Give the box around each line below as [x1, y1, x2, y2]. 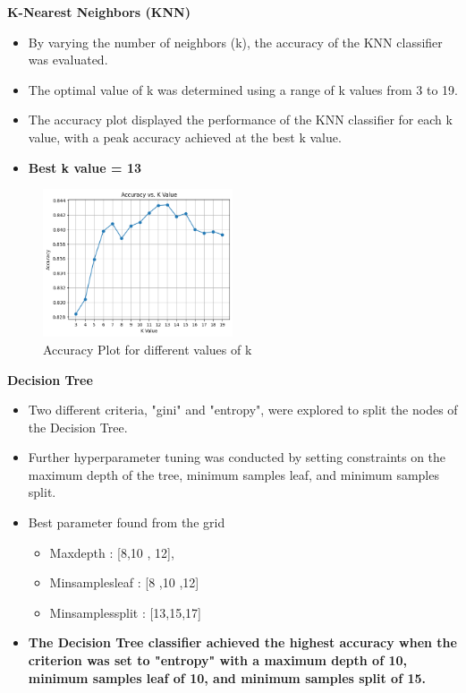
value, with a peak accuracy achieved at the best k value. [28, 127, 342, 146]
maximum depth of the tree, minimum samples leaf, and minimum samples [28, 465, 439, 483]
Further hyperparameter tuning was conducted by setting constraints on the [28, 448, 446, 466]
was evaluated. [28, 50, 108, 69]
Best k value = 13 [28, 158, 142, 176]
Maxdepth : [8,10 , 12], [49, 543, 174, 561]
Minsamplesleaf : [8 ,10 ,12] [49, 573, 199, 592]
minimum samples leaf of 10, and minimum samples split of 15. [28, 668, 426, 687]
